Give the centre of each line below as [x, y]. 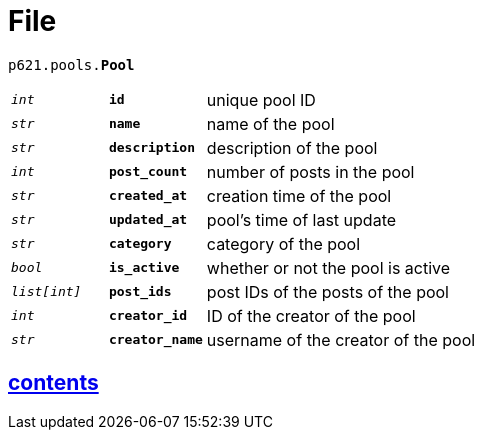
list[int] [46, 292]
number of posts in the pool [310, 171]
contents [53, 383]
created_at [148, 196]
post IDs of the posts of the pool [327, 291]
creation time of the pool [299, 195]
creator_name [155, 340]
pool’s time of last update [301, 219]
